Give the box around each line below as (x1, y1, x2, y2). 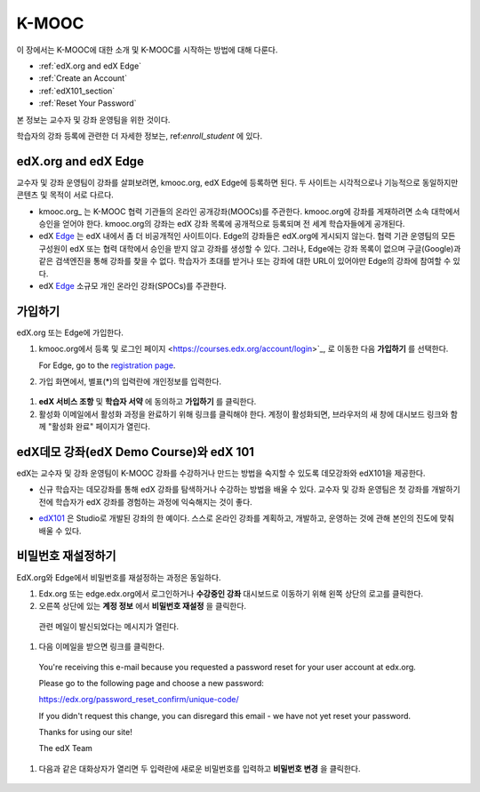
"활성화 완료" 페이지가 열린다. (47, 421, 151, 432)
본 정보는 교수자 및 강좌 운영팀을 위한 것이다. (16, 114, 171, 124)
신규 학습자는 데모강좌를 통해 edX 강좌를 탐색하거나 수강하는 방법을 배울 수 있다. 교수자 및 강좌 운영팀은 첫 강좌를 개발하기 (38, 484, 461, 495)
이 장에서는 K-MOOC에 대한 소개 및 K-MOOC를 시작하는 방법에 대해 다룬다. (16, 44, 278, 55)
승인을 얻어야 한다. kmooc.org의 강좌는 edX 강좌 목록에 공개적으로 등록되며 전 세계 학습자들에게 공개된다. (38, 218, 405, 228)
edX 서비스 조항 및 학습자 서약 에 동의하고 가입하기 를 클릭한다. (38, 396, 257, 407)
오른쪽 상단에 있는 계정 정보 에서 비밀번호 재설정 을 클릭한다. (38, 601, 247, 612)
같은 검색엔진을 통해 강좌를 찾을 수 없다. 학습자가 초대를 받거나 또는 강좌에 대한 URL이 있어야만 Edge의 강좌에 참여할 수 (38, 256, 452, 267)
